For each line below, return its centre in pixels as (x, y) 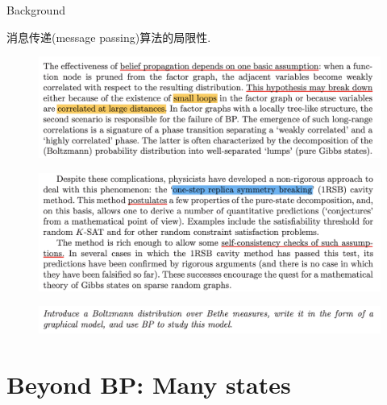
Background (36, 10)
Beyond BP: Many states (149, 384)
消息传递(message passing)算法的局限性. (109, 37)
